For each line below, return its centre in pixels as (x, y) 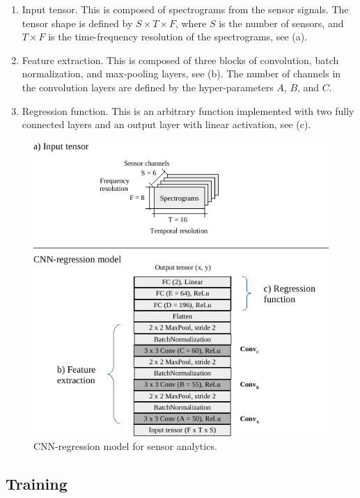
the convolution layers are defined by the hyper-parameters (148, 87)
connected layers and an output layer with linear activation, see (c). (166, 124)
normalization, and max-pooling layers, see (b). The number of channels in (181, 73)
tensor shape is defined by (77, 23)
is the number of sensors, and (281, 23)
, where (191, 23)
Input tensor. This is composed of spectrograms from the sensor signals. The (185, 9)
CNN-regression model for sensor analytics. (125, 446)
